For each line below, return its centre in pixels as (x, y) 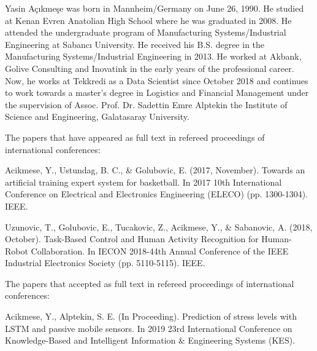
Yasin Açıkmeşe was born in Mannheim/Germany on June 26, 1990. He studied (155, 8)
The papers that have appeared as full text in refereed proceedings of (135, 137)
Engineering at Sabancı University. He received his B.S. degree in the (135, 44)
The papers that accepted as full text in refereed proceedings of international (150, 283)
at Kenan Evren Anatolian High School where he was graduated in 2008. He (148, 20)
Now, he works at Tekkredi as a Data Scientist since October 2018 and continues (157, 80)
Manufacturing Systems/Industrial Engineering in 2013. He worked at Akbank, (153, 56)
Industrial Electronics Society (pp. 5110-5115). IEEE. (105, 263)
